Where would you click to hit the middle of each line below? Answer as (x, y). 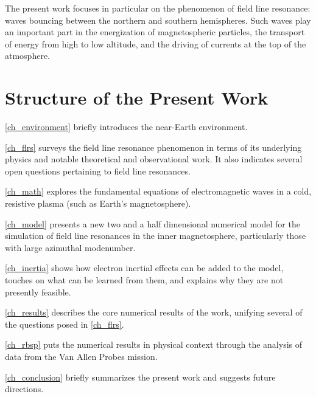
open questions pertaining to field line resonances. (98, 171)
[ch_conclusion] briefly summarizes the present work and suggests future (140, 377)
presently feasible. (38, 292)
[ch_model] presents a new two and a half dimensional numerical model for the (153, 223)
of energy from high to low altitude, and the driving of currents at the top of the (156, 43)
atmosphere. (28, 56)
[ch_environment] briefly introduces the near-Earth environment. (126, 127)
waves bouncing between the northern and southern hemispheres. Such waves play (158, 20)
